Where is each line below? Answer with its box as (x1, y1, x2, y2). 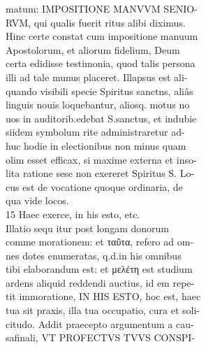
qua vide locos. (6, 193, 69, 208)
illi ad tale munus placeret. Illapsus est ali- (6, 69, 188, 84)
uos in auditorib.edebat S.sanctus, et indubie (6, 111, 197, 125)
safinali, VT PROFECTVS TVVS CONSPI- (6, 330, 195, 345)
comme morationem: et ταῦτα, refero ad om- (6, 234, 193, 249)
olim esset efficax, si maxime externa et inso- (6, 152, 197, 166)
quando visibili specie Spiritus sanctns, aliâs (6, 83, 193, 98)
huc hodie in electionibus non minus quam (6, 138, 186, 152)
